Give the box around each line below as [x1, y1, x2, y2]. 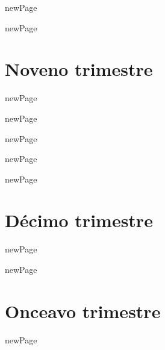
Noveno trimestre [5, 57, 153, 81]
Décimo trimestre [5, 208, 153, 233]
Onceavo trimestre [5, 298, 161, 323]
